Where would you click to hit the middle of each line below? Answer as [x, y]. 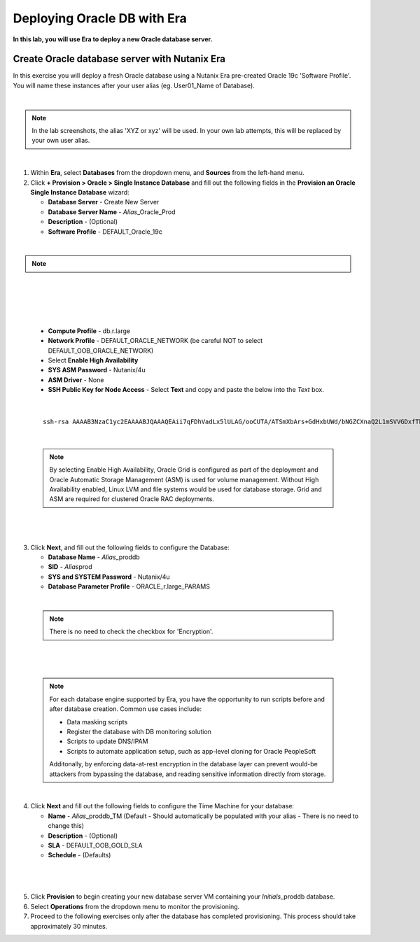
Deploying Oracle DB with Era [100, 18]
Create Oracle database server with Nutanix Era [119, 59]
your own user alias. [61, 141]
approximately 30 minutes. [69, 926]
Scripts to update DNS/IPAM [107, 741]
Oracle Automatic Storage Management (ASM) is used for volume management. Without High [184, 479]
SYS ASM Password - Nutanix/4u [97, 370]
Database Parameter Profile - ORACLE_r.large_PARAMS [129, 586]
